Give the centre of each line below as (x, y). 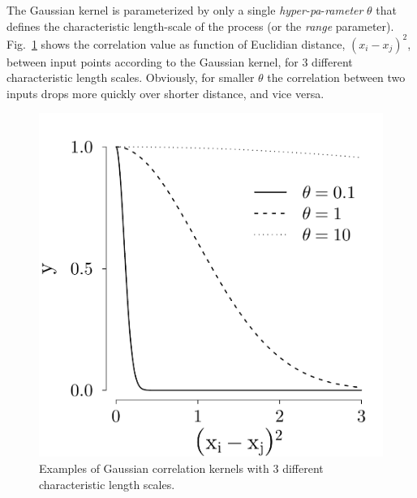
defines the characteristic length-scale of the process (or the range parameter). (200, 26)
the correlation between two (336, 77)
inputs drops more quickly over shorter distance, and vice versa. (166, 93)
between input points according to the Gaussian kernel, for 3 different (180, 61)
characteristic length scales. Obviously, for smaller (131, 77)
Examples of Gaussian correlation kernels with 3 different (181, 468)
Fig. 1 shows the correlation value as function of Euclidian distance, (176, 43)
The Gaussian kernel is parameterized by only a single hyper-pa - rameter (185, 10)
